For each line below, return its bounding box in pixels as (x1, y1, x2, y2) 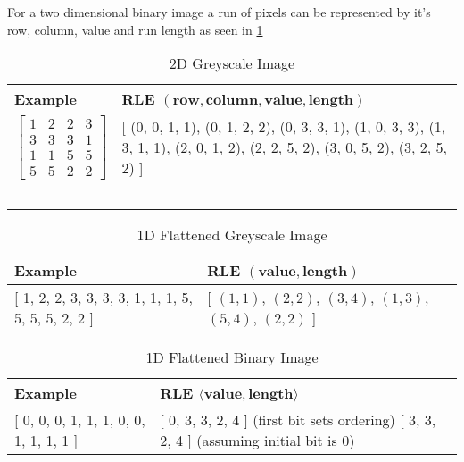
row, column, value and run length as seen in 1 (7, 20, 263, 38)
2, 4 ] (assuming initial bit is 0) (160, 429, 355, 450)
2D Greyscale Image (169, 53, 295, 74)
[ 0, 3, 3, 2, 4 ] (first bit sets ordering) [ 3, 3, (160, 408, 436, 430)
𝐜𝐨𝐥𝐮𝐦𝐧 (205, 93, 259, 108)
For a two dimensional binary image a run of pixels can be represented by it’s (7, 3, 431, 21)
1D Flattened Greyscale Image (137, 223, 327, 245)
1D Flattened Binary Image (145, 346, 319, 367)
